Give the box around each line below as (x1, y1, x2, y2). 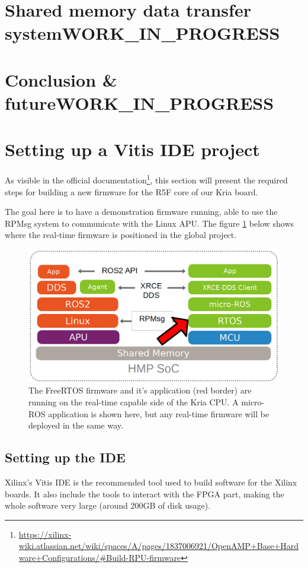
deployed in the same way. (28, 419, 123, 431)
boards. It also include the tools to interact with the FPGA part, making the (5, 487, 284, 500)
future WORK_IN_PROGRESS (5, 90, 274, 115)
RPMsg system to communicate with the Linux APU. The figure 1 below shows (5, 217, 294, 229)
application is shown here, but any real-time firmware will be (48, 407, 269, 420)
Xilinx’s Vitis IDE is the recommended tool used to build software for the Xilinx (5, 476, 297, 488)
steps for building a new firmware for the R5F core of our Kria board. (5, 185, 258, 198)
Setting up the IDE (5, 448, 126, 467)
